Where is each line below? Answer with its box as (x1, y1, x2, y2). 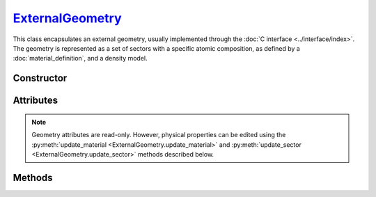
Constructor (13, 72, 68, 84)
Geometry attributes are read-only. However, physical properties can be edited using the (31, 131, 286, 139)
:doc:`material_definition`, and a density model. (13, 54, 148, 63)
